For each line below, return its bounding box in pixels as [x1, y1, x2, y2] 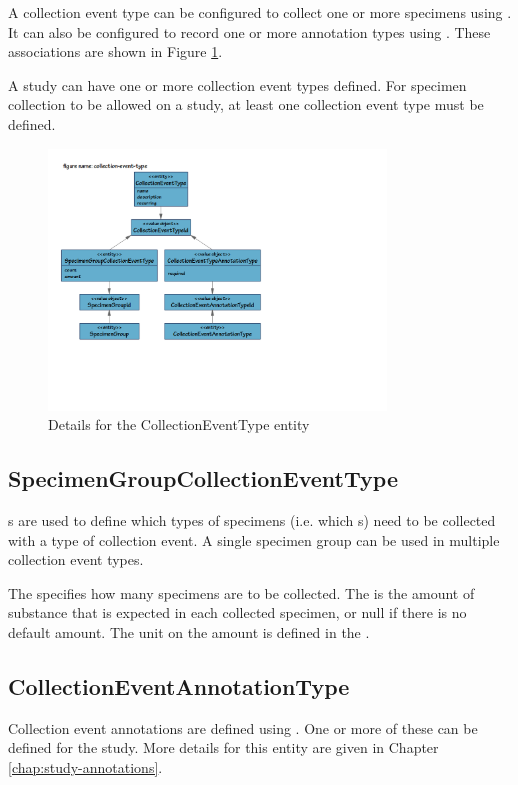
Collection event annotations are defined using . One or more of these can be [8, 717, 478, 738]
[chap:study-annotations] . [8, 756, 163, 777]
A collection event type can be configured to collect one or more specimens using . [8, 2, 512, 22]
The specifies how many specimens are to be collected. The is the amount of [8, 582, 475, 603]
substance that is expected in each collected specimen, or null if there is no [8, 602, 467, 623]
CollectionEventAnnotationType [8, 670, 350, 701]
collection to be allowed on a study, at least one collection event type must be [8, 94, 484, 115]
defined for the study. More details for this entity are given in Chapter [8, 737, 439, 758]
